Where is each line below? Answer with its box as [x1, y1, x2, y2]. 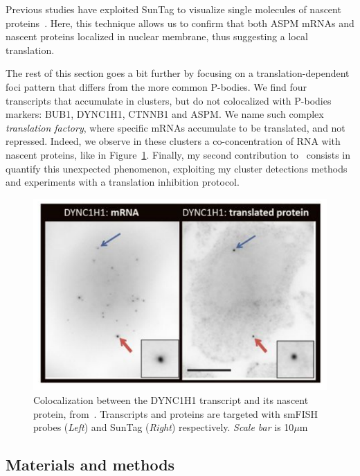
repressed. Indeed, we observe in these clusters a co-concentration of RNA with [6, 134, 341, 148]
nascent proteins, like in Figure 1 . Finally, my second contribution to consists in [6, 147, 351, 161]
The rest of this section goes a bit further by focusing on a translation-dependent [6, 66, 350, 80]
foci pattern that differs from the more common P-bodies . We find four [6, 79, 307, 94]
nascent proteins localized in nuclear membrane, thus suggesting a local [6, 29, 308, 44]
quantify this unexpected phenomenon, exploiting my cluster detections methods [6, 161, 348, 175]
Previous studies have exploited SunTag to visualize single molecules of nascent [6, 2, 341, 16]
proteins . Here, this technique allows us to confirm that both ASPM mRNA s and [6, 15, 354, 30]
